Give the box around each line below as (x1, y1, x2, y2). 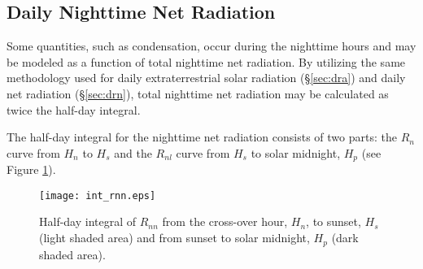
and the (114, 144, 152, 161)
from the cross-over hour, (162, 213, 288, 230)
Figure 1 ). (7, 161, 56, 178)
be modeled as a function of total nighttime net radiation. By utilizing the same (7, 53, 406, 70)
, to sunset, (306, 213, 361, 230)
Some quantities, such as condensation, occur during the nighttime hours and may (7, 37, 416, 54)
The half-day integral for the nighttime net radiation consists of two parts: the (7, 128, 397, 145)
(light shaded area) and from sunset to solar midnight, (39, 229, 310, 246)
